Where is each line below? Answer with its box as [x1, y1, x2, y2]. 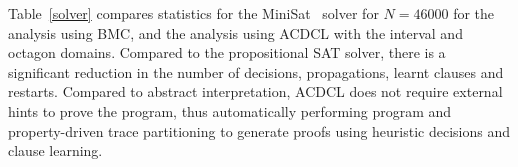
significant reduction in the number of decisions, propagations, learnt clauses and [8, 61, 504, 82]
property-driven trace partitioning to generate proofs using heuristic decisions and [8, 120, 511, 141]
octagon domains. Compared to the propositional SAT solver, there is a [8, 42, 446, 63]
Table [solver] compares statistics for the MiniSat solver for [8, 3, 379, 23]
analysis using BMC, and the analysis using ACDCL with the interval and [8, 22, 463, 43]
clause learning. [8, 140, 103, 161]
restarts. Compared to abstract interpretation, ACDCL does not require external [8, 81, 503, 102]
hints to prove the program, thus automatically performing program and [8, 100, 452, 121]
